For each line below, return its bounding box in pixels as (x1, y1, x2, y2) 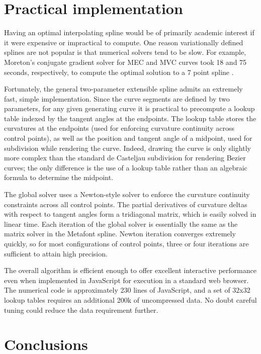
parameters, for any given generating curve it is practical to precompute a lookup (4, 103, 255, 114)
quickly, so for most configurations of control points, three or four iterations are (4, 238, 249, 248)
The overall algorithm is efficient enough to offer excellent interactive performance (4, 265, 256, 276)
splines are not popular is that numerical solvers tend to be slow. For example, (4, 47, 246, 57)
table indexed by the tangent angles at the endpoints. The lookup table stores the (4, 113, 256, 123)
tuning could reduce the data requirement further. (4, 304, 158, 315)
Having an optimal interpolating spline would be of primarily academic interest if (4, 27, 254, 38)
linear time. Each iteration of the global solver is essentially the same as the (4, 218, 238, 229)
